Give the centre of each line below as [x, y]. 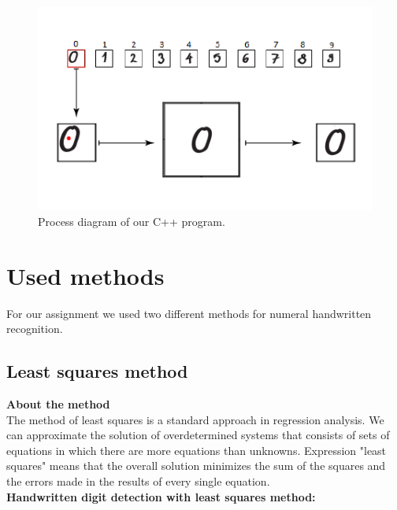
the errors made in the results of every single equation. [138, 480]
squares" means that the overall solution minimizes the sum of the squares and [196, 466]
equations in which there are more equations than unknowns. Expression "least [197, 450]
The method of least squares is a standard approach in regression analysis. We [195, 419]
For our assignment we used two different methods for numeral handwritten [189, 313]
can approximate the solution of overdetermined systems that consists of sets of [198, 435]
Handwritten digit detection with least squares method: [161, 496]
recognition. [35, 329]
